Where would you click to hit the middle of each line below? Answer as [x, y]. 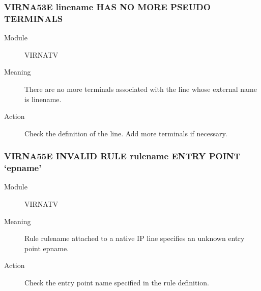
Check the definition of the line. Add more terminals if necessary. [126, 133]
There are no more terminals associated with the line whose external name [141, 89]
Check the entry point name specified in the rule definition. [117, 282]
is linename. [43, 99]
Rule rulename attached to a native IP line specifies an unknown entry [135, 238]
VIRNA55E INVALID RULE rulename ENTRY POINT [122, 156]
